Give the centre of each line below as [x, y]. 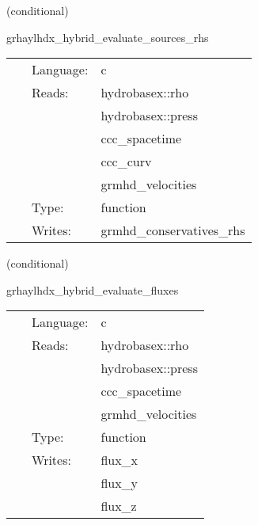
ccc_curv [126, 162]
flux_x [120, 460]
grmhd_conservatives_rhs [173, 230]
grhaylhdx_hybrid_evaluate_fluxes [93, 289]
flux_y [120, 483]
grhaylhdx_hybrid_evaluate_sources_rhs [108, 37]
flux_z [119, 506]
